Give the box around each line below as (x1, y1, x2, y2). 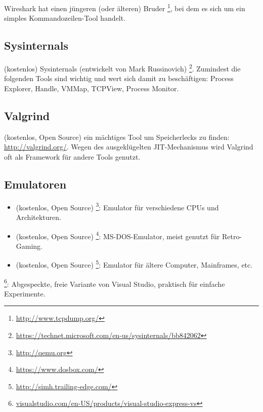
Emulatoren (4, 176, 67, 192)
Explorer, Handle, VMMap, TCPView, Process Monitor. (4, 83, 179, 93)
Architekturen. (16, 211, 61, 222)
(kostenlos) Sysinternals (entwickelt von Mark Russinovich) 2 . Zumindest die (4, 62, 241, 73)
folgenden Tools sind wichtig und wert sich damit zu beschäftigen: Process (4, 73, 234, 84)
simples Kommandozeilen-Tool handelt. (4, 13, 126, 23)
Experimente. (4, 288, 46, 298)
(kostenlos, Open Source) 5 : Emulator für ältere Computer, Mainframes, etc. (16, 258, 253, 270)
